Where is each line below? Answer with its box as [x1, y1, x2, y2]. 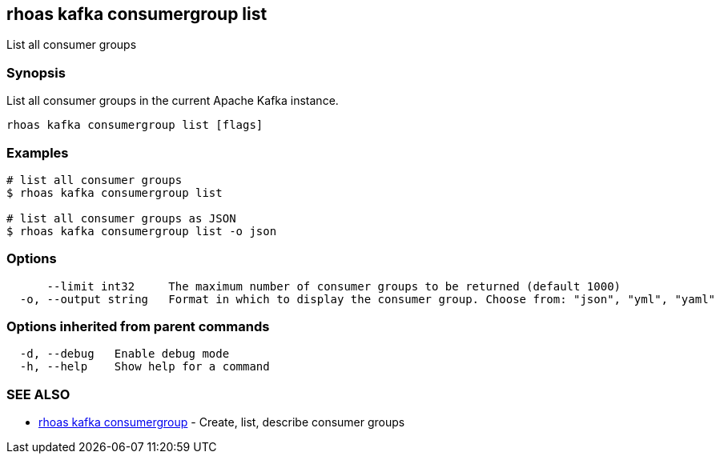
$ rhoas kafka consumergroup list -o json [6, 224, 277, 238]
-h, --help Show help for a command [19, 360, 270, 374]
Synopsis [6, 64, 66, 81]
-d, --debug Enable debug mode [19, 347, 230, 361]
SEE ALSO [6, 386, 70, 402]
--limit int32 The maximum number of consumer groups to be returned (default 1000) [46, 279, 621, 293]
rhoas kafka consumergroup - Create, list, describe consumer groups [38, 415, 405, 430]
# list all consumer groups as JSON [6, 211, 236, 225]
